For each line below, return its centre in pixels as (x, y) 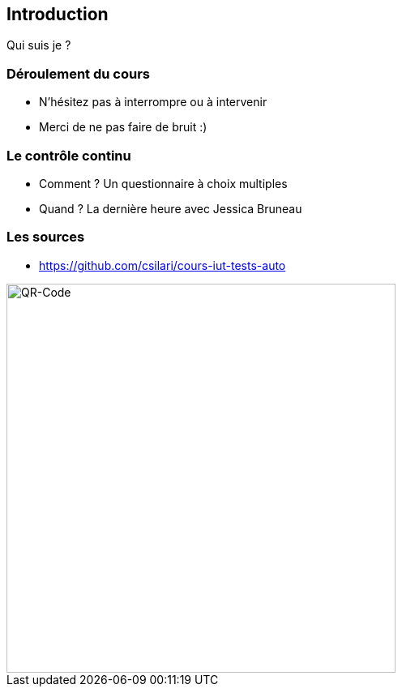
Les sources (46, 237)
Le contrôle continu (69, 155)
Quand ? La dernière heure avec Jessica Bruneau (171, 208)
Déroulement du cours (78, 73)
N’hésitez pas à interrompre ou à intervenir (153, 102)
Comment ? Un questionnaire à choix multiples (163, 183)
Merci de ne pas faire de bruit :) (123, 127)
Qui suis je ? (39, 45)
